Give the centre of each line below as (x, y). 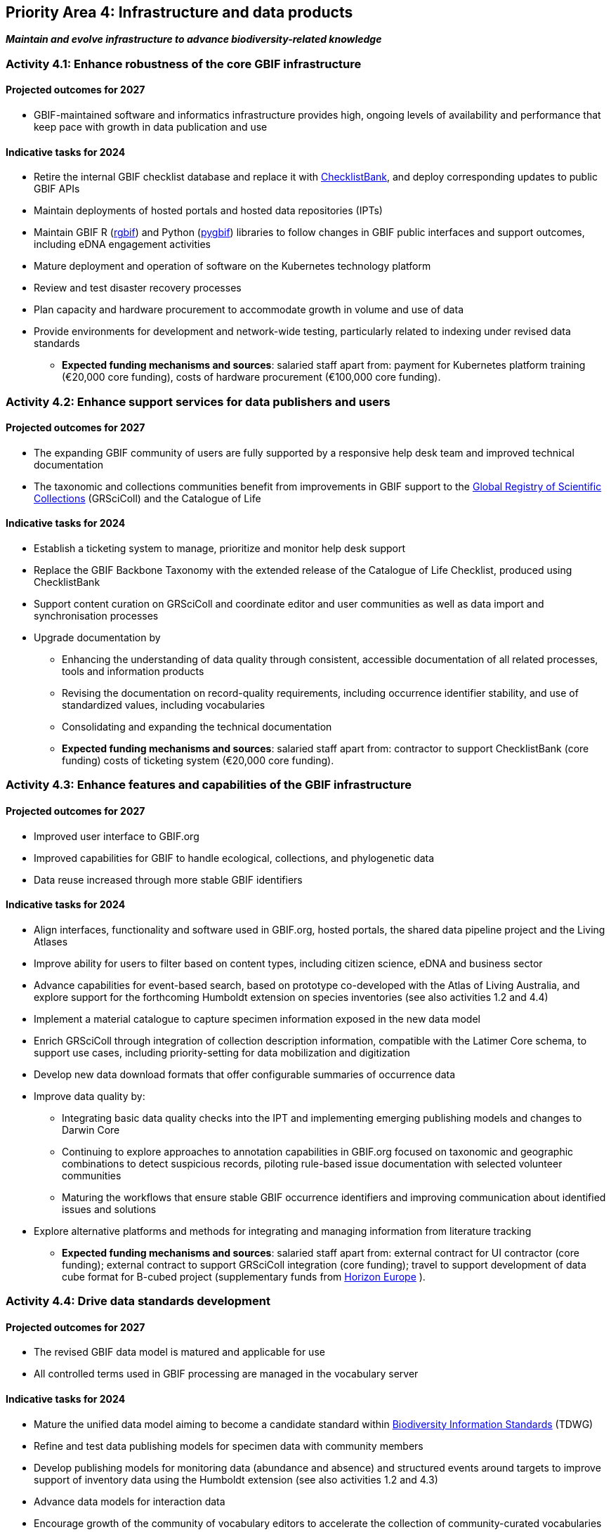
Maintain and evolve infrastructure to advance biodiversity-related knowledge (194, 39)
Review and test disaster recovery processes (138, 288)
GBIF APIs (57, 189)
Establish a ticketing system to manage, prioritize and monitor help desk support (220, 549)
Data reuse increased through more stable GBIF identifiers (168, 879)
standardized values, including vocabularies (164, 705)
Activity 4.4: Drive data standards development (138, 1301)
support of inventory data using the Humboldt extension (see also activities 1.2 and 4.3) (236, 1479)
